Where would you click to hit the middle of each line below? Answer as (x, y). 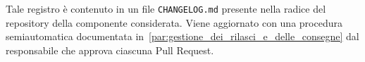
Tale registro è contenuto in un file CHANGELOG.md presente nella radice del (166, 8)
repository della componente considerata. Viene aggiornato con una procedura (174, 22)
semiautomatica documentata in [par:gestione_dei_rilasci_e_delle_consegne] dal (182, 36)
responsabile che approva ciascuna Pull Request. (110, 50)
